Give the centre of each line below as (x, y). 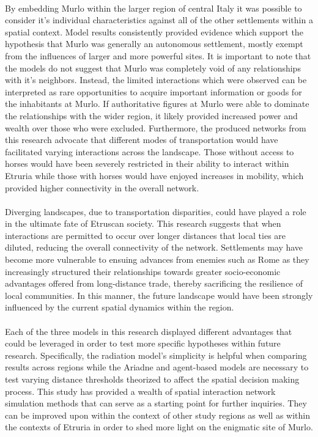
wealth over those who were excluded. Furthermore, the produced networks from (156, 127)
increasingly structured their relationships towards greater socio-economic (143, 271)
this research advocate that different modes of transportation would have (142, 140)
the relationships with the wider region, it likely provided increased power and (151, 115)
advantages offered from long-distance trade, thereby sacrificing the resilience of (154, 283)
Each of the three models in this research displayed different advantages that (149, 331)
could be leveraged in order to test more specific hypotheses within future (143, 343)
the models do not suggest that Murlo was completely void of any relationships (153, 68)
